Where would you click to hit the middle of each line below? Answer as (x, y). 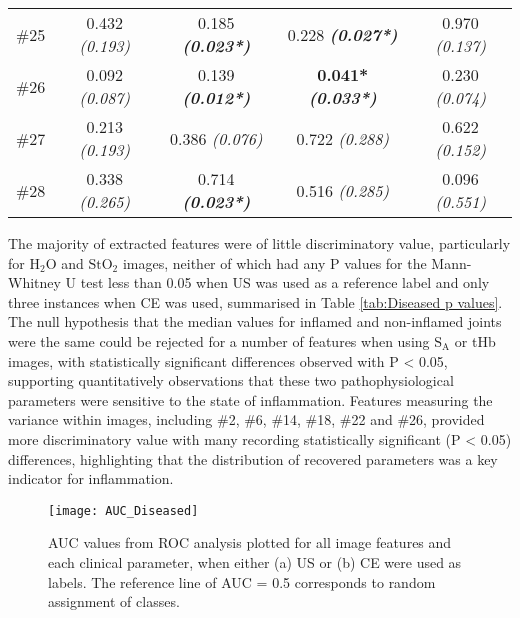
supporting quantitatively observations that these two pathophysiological (231, 380)
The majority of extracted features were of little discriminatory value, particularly (259, 243)
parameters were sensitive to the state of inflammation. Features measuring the (250, 399)
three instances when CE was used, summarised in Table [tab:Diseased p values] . (255, 301)
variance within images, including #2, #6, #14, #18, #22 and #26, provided (246, 419)
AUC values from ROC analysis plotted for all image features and (250, 542)
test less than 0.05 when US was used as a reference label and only (285, 282)
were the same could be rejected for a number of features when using (219, 340)
